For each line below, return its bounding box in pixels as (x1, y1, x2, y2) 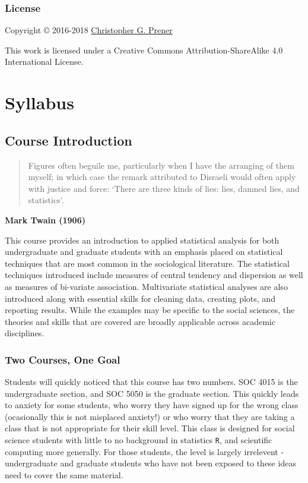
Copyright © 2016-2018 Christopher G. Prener (5, 24, 173, 36)
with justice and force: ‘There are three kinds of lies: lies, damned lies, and (28, 182, 300, 194)
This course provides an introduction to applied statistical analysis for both (5, 233, 280, 246)
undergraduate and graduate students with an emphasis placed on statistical (5, 245, 283, 258)
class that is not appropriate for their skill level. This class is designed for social (5, 422, 295, 434)
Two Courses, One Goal (5, 352, 120, 367)
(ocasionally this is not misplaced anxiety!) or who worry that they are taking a (5, 410, 295, 422)
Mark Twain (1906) (5, 213, 85, 226)
